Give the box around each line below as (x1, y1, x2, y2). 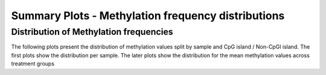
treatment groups (11, 60, 54, 67)
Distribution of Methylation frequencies (11, 26, 173, 37)
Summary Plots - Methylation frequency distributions (11, 9, 285, 22)
